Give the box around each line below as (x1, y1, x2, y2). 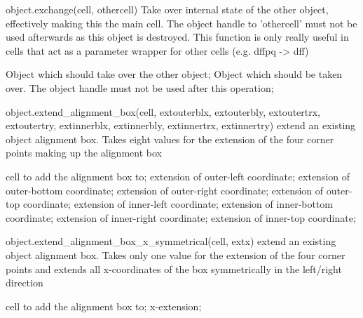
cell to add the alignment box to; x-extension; (6, 298, 202, 313)
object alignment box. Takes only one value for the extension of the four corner (6, 247, 345, 262)
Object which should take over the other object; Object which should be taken (6, 67, 343, 81)
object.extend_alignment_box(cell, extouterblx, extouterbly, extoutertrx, (6, 104, 321, 119)
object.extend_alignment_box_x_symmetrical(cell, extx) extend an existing (6, 234, 336, 249)
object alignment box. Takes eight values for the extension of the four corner (6, 131, 334, 146)
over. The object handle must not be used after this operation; (6, 80, 274, 95)
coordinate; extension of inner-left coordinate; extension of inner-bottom (22, 197, 334, 211)
